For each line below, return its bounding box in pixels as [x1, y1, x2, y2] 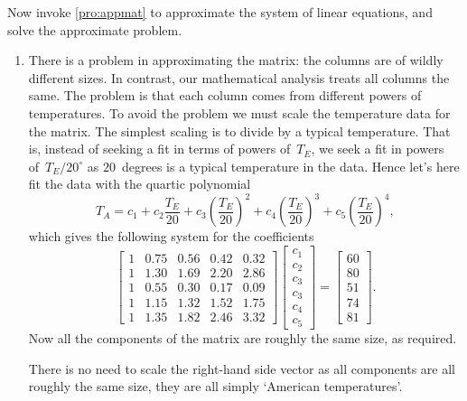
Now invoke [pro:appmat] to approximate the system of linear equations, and [7, 3, 433, 21]
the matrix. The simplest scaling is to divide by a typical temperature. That [28, 121, 451, 140]
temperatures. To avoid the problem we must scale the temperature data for [28, 103, 451, 122]
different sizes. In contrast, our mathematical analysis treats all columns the [28, 68, 450, 87]
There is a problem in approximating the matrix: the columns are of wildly [28, 51, 444, 70]
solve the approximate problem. [7, 20, 182, 39]
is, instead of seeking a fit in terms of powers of [28, 139, 291, 158]
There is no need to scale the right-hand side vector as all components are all [28, 359, 456, 378]
